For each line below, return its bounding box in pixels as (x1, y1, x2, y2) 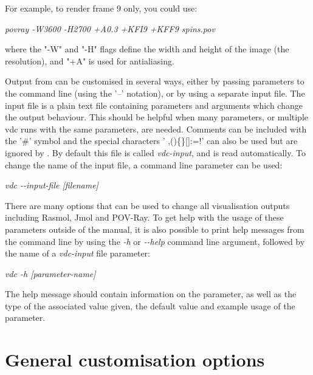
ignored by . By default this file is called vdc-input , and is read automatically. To (5, 146, 306, 159)
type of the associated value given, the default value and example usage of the (5, 299, 295, 312)
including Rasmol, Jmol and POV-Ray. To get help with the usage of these (5, 211, 284, 224)
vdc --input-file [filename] (5, 179, 98, 191)
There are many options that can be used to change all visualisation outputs (5, 199, 290, 212)
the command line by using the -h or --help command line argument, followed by (5, 235, 305, 247)
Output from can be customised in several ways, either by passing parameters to (5, 75, 304, 88)
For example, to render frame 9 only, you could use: (5, 2, 198, 14)
